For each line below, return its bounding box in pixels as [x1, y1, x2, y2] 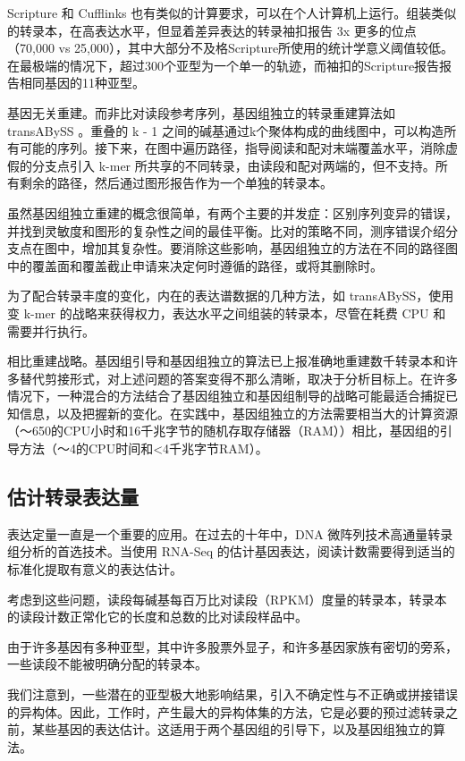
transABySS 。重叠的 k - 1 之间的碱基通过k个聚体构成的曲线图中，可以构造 [7, 121, 444, 140]
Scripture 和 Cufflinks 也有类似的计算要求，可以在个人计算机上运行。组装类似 [7, 4, 457, 21]
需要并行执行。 [7, 321, 95, 340]
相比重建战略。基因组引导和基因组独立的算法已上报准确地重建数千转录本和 [7, 351, 445, 370]
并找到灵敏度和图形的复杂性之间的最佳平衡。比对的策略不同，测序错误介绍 [7, 221, 445, 240]
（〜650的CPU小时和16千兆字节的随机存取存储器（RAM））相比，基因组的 [7, 421, 440, 440]
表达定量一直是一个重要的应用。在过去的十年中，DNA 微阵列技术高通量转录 [7, 524, 453, 543]
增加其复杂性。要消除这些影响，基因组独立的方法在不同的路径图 [81, 239, 458, 258]
